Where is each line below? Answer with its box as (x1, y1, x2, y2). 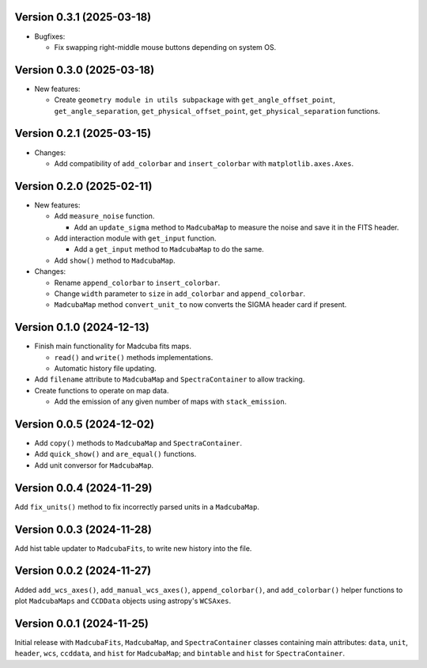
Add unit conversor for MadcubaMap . (34, 460, 154, 470)
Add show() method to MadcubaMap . (54, 256, 176, 265)
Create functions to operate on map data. (34, 385, 169, 395)
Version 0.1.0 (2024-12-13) (14, 321, 149, 334)
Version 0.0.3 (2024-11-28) (14, 522, 152, 536)
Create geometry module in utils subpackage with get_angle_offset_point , (54, 95, 336, 104)
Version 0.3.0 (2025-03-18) (14, 63, 155, 77)
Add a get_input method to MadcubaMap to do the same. (74, 245, 264, 254)
